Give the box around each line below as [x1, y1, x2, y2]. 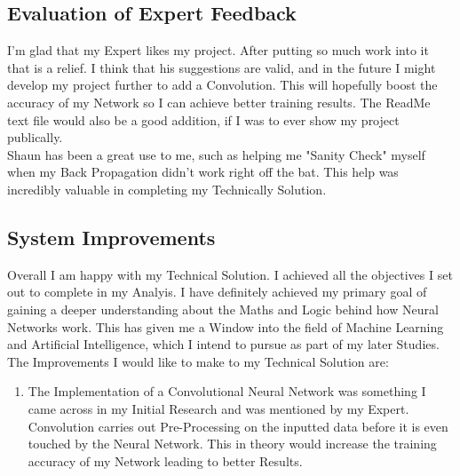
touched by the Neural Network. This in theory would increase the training [28, 434, 437, 453]
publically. [7, 128, 63, 147]
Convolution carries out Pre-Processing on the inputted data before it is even [28, 416, 448, 435]
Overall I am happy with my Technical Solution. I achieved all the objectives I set [7, 265, 453, 283]
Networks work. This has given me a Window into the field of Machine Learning [7, 317, 444, 336]
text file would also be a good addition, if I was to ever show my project [7, 110, 400, 129]
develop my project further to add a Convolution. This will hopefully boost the [7, 75, 438, 94]
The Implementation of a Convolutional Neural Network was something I [28, 382, 426, 401]
